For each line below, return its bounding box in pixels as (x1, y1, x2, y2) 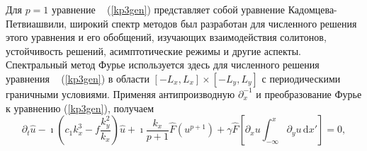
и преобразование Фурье (256, 86, 362, 101)
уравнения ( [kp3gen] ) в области (6, 71, 149, 85)
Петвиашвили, (6, 16, 67, 30)
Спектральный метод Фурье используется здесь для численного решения (6, 57, 320, 72)
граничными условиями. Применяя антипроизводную (6, 86, 235, 101)
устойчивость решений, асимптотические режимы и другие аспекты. (6, 43, 301, 58)
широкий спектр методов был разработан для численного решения (69, 16, 357, 30)
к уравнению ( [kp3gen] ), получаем (6, 100, 154, 115)
